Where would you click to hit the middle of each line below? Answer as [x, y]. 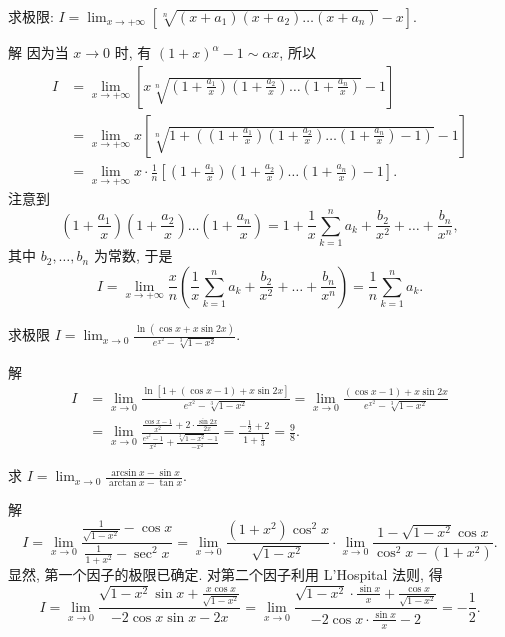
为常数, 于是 [133, 255]
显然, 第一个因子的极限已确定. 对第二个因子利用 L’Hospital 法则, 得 [225, 573]
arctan [123, 483]
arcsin [124, 472]
